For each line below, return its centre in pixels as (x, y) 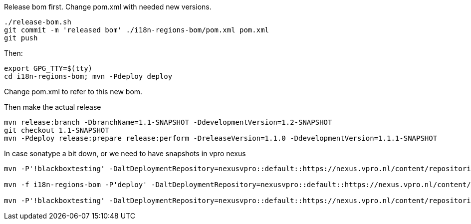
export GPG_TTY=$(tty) (48, 68)
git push (21, 38)
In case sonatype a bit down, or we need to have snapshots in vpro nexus (125, 153)
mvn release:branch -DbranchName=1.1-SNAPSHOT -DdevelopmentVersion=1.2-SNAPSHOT (168, 122)
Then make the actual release (53, 107)
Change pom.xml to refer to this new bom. (73, 92)
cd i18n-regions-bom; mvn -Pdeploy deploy (88, 76)
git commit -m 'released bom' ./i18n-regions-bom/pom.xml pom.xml (137, 30)
